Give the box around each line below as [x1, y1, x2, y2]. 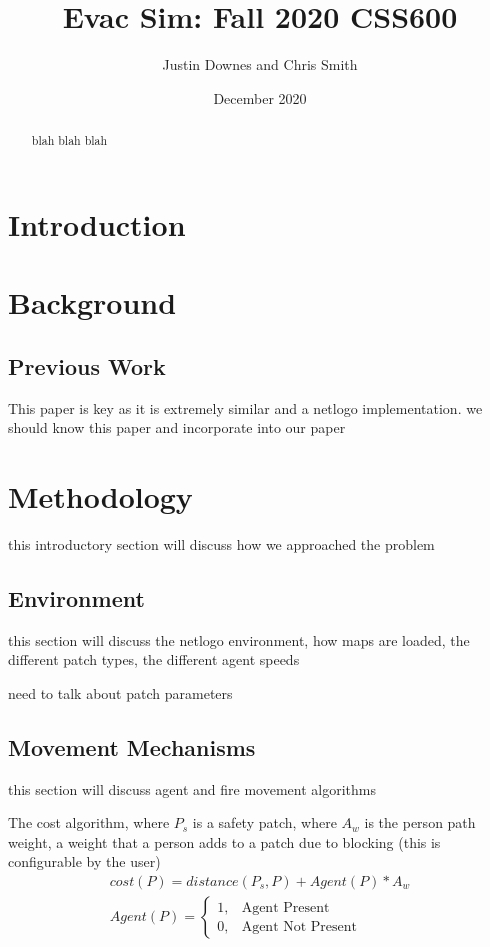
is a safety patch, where [192, 812, 337, 833]
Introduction [8, 203, 186, 244]
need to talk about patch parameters [8, 682, 233, 703]
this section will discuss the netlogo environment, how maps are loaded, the [8, 629, 470, 650]
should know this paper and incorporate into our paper [8, 417, 346, 438]
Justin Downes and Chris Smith [162, 54, 358, 75]
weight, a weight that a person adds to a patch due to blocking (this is [8, 831, 441, 852]
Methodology [8, 475, 193, 516]
